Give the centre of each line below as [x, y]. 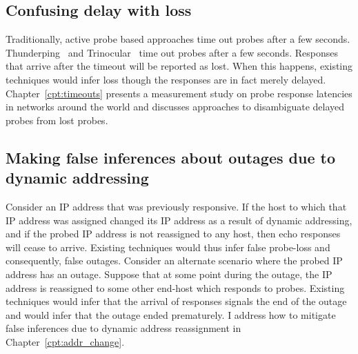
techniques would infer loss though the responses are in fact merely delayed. [166, 79]
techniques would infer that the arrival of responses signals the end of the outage [176, 301]
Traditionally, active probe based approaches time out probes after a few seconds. [178, 39]
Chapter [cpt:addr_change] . [65, 341]
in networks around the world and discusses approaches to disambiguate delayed [175, 107]
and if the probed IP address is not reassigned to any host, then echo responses [173, 234]
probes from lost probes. [57, 120]
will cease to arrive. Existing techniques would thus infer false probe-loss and [168, 247]
